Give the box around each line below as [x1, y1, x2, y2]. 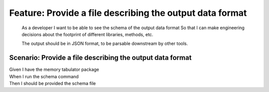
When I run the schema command [9, 73, 79, 79]
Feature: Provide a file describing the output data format [9, 7, 247, 18]
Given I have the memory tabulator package [9, 67, 99, 73]
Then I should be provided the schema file [9, 81, 96, 87]
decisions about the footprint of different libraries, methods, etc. [21, 31, 153, 37]
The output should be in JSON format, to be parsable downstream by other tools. [21, 41, 188, 46]
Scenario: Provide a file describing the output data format [9, 53, 192, 62]
